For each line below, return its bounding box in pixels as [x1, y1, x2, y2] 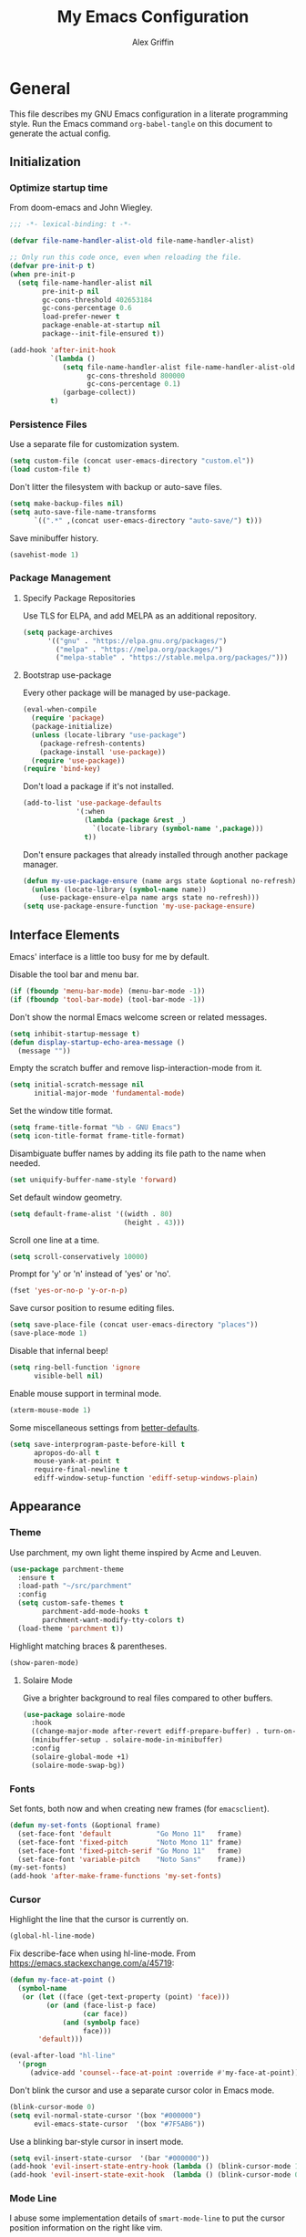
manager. [22, 858, 59, 869]
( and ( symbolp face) [62, 2018, 141, 2027]
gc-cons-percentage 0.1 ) [87, 380, 181, 389]
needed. [9, 1157, 41, 1169]
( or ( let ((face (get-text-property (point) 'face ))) [21, 1992, 230, 2002]
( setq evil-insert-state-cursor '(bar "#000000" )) [9, 2153, 209, 2163]
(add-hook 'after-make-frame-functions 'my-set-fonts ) [9, 1872, 222, 1881]
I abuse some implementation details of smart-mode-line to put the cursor [9, 2212, 285, 2223]
